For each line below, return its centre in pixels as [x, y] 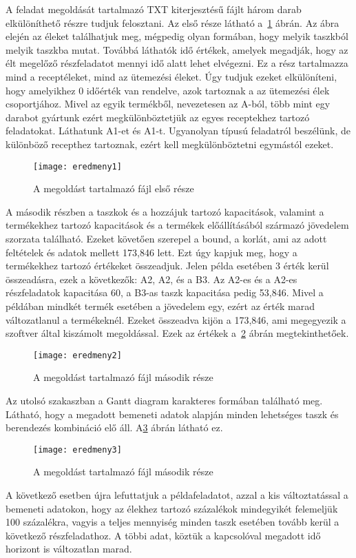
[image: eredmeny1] [77, 166]
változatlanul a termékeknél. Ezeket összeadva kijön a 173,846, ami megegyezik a [176, 319]
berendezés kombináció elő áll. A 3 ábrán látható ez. [114, 427]
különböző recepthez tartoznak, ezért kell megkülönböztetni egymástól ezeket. [170, 144]
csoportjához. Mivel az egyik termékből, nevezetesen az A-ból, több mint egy [168, 104]
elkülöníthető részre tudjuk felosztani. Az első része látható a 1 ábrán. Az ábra [172, 22]
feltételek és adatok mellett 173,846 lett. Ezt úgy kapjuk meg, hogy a [151, 252]
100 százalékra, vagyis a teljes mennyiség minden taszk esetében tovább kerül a [172, 522]
